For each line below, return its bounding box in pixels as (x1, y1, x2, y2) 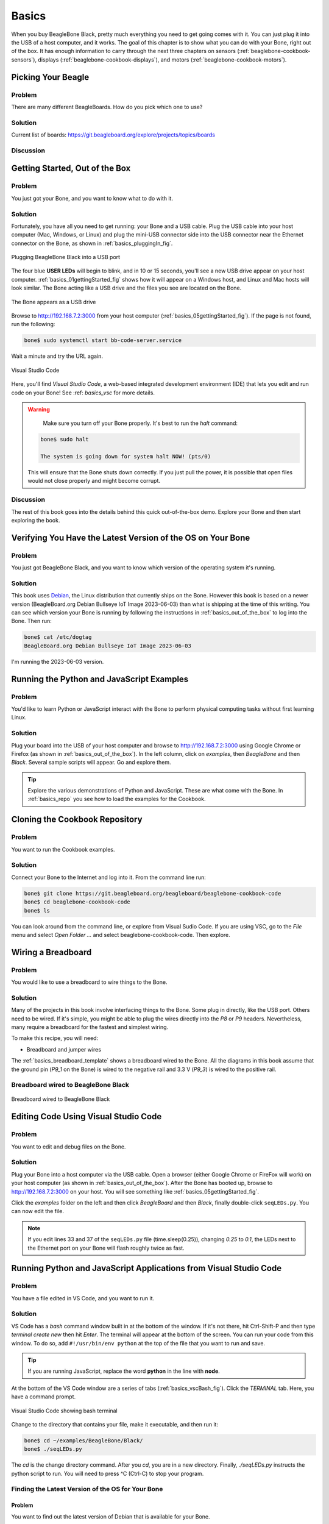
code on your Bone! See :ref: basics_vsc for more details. (11, 389, 155, 396)
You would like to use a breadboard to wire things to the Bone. (11, 978, 168, 986)
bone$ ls (24, 907, 51, 914)
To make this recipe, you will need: (11, 1034, 99, 1042)
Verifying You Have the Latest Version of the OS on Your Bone (11, 532, 250, 543)
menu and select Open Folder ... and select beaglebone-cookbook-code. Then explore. (11, 931, 231, 938)
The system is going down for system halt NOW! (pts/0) (40, 453, 211, 460)
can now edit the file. (11, 1208, 64, 1215)
